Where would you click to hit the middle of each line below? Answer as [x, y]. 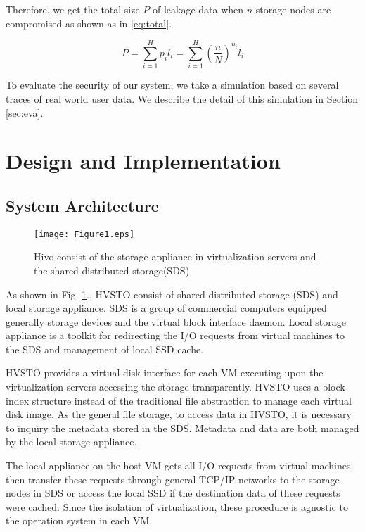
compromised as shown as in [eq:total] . [89, 23]
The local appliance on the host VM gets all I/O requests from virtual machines [178, 465]
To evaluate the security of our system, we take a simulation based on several [172, 85]
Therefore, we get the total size [73, 9]
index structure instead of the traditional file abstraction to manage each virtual [179, 400]
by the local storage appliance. [71, 442]
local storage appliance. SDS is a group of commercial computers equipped [166, 308]
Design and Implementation [143, 161]
